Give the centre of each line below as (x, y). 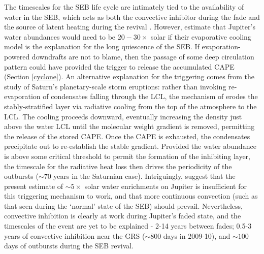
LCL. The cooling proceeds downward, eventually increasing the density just (123, 116)
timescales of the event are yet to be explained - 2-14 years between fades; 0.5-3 (128, 226)
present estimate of (34, 186)
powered (17, 56)
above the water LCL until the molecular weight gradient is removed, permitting (129, 126)
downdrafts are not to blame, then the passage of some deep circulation (143, 56)
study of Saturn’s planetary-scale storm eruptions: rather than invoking (115, 86)
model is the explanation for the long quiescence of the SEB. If (102, 46)
